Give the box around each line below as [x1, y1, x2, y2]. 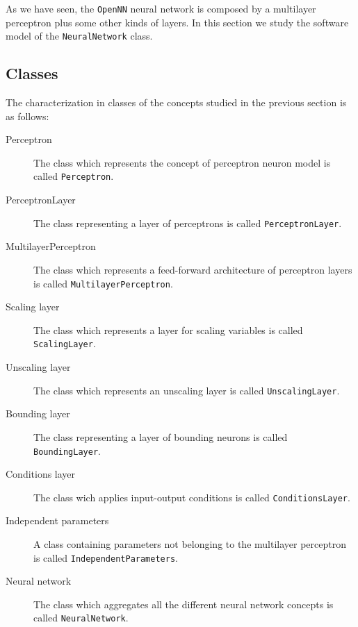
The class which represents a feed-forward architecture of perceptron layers [33, 262, 352, 276]
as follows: [6, 108, 49, 123]
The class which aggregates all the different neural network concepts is [33, 596, 334, 611]
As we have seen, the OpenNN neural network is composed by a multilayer [6, 1, 316, 15]
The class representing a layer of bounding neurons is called [33, 429, 288, 444]
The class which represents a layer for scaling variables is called [33, 322, 303, 337]
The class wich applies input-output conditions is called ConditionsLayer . [33, 490, 350, 504]
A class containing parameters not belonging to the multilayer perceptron [33, 537, 346, 551]
